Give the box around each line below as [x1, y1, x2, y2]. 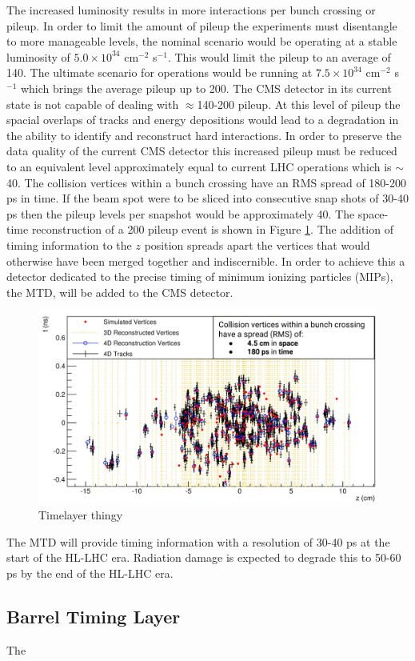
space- [357, 205, 389, 222]
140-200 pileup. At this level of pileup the [197, 95, 401, 112]
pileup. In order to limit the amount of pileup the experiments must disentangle [6, 17, 397, 34]
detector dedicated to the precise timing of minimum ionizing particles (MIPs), [6, 268, 393, 285]
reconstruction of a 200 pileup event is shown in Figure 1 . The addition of [31, 221, 393, 238]
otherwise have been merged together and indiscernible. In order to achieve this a [6, 252, 405, 269]
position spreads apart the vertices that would [144, 236, 370, 253]
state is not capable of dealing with [6, 95, 179, 112]
